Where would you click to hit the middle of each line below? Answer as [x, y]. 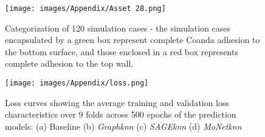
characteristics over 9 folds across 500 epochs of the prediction [121, 114]
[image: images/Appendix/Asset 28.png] [85, 8]
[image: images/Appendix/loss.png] [77, 83]
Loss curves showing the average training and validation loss [117, 102]
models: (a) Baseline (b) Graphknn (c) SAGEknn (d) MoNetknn [123, 126]
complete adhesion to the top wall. [69, 63]
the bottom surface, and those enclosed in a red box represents [122, 51]
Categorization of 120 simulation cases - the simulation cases [118, 28]
